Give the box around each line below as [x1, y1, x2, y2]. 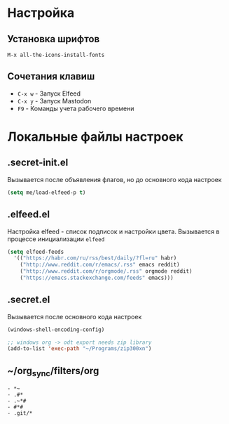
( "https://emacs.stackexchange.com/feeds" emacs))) [20, 274, 174, 281]
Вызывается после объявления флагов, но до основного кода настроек [7, 175, 222, 184]
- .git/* [7, 410, 33, 417]
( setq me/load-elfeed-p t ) [7, 188, 86, 196]
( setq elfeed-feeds [7, 248, 64, 255]
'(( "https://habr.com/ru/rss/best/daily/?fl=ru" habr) [13, 255, 177, 262]
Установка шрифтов [7, 33, 100, 45]
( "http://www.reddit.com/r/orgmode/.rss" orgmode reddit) [20, 268, 193, 275]
